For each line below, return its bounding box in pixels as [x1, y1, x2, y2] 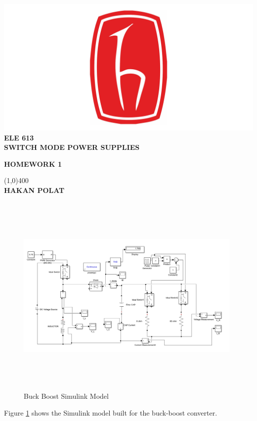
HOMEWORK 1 [4, 158, 62, 169]
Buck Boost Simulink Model [24, 391, 109, 401]
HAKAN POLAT [4, 185, 65, 195]
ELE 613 [4, 132, 34, 142]
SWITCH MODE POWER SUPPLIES [4, 142, 140, 152]
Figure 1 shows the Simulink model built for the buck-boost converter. [4, 407, 217, 418]
